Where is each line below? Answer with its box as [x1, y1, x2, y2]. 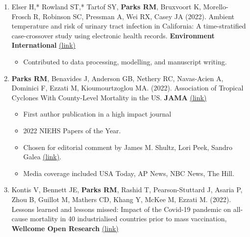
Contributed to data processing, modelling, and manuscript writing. [23, 56, 227, 66]
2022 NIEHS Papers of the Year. [23, 125, 121, 135]
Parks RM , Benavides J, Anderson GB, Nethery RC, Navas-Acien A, [11, 73, 224, 83]
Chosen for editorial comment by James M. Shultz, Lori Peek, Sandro [23, 142, 232, 152]
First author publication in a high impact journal [23, 109, 172, 119]
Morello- [203, 1, 228, 11]
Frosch [11, 11, 31, 21]
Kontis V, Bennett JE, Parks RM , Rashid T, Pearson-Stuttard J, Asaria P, [11, 184, 243, 195]
